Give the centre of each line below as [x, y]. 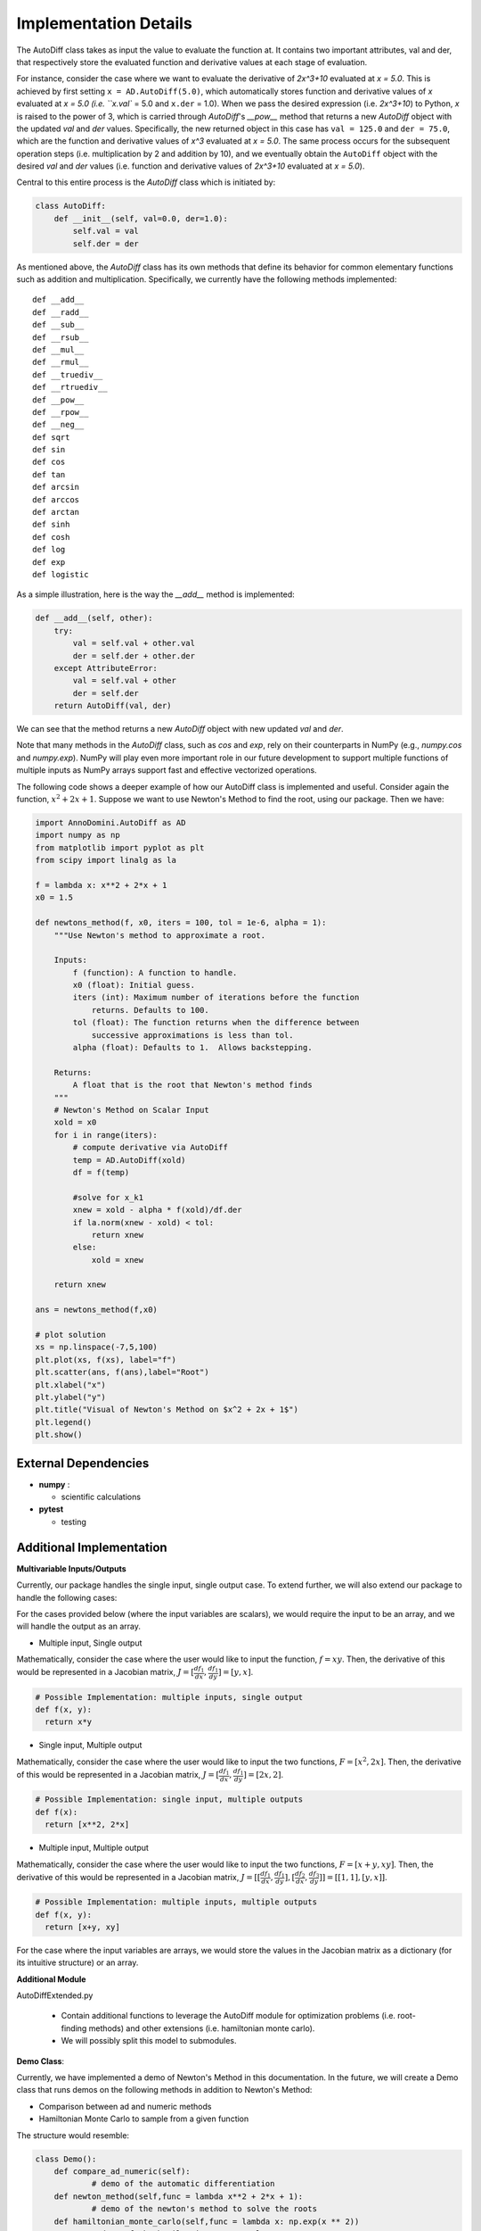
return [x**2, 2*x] [87, 1825]
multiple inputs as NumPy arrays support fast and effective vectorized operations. [167, 770]
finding [74, 2028]
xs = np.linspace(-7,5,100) [96, 1347]
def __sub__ [58, 325]
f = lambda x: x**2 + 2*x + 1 [101, 885]
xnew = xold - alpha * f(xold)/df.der [157, 1210]
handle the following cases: [67, 1597]
